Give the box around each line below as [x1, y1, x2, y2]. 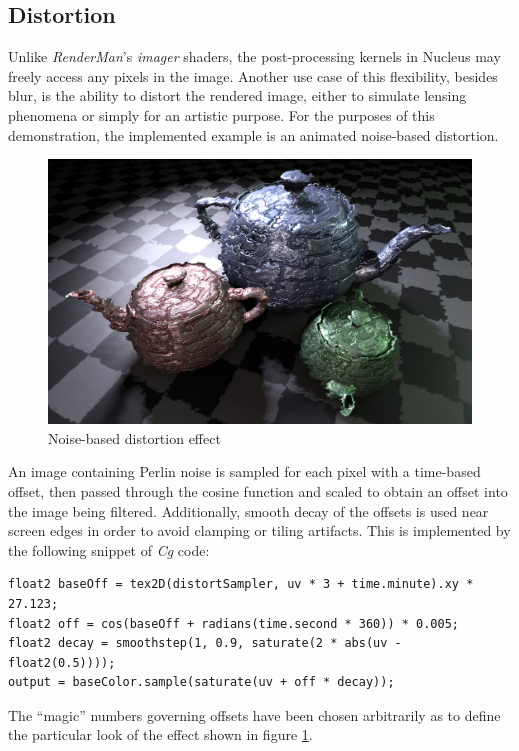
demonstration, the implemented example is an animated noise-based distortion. [8, 124, 499, 145]
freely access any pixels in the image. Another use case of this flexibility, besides [8, 65, 498, 86]
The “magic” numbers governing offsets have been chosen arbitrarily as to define [8, 704, 501, 725]
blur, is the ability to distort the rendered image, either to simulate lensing [8, 85, 467, 106]
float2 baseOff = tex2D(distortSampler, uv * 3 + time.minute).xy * [8, 577, 474, 592]
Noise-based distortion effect [48, 427, 221, 448]
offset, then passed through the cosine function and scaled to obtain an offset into [8, 480, 508, 501]
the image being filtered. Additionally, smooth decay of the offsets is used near [8, 500, 489, 521]
